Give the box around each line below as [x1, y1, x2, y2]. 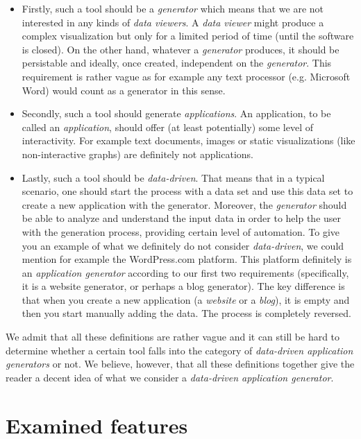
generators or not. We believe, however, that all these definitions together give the [6, 356, 355, 371]
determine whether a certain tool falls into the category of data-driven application [6, 343, 353, 357]
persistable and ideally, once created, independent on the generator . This [22, 55, 332, 70]
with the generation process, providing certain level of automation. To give [22, 224, 340, 239]
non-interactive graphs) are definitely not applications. [22, 146, 253, 161]
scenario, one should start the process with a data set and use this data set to [22, 184, 353, 198]
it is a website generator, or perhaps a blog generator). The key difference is [22, 279, 345, 293]
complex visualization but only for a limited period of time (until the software [22, 28, 354, 43]
